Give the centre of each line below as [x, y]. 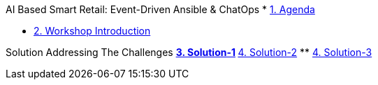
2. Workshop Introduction [92, 31]
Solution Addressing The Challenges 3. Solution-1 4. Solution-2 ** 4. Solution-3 [189, 52]
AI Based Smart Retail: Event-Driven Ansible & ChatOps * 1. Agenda [160, 9]
